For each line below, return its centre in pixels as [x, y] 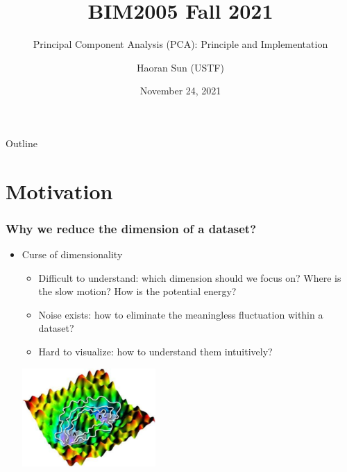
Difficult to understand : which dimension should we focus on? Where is [190, 277]
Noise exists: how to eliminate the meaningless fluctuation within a [181, 314]
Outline [22, 143]
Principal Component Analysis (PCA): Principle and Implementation [180, 44]
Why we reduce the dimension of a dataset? [131, 228]
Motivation [59, 191]
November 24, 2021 [180, 91]
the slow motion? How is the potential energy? [137, 291]
